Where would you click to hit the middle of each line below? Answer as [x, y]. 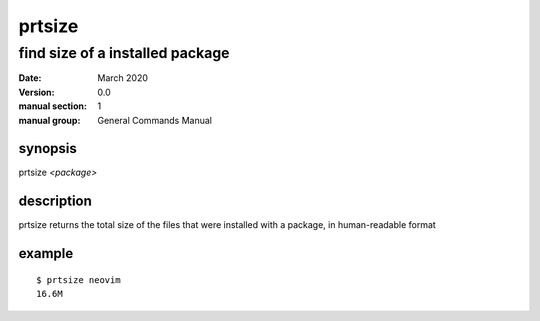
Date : [30, 78]
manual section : [52, 106]
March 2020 [123, 78]
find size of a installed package [124, 53]
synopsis [47, 148]
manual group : [49, 120]
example [46, 253]
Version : [36, 92]
